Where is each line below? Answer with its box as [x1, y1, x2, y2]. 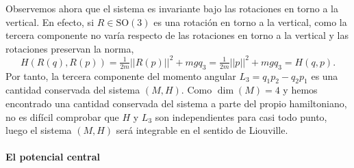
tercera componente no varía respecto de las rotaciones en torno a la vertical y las [5, 28, 349, 42]
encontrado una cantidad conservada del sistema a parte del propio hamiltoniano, [5, 96, 347, 111]
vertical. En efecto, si [5, 14, 94, 29]
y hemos [283, 83, 318, 97]
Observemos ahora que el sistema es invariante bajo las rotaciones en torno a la [5, 1, 339, 15]
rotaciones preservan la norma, [5, 41, 134, 55]
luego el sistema [5, 123, 72, 137]
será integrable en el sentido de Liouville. [116, 123, 288, 137]
